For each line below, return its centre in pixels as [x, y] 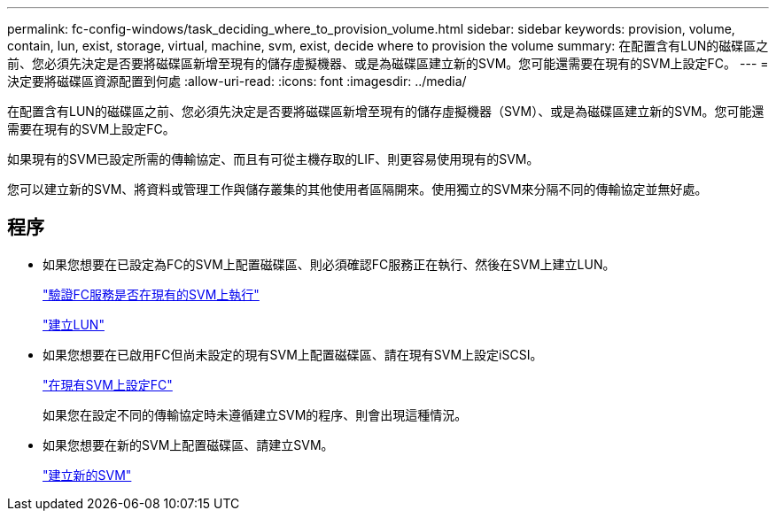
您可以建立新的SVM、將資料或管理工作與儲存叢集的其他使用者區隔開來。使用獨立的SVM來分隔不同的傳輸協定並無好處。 [357, 189]
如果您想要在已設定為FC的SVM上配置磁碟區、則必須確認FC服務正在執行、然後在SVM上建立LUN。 [329, 264]
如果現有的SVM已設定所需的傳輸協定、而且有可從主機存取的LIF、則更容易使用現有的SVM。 [273, 159]
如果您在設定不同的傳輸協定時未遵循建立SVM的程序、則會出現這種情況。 [255, 414]
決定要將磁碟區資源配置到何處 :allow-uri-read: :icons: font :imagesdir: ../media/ [237, 81]
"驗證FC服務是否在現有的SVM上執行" [151, 294]
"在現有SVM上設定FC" [108, 384]
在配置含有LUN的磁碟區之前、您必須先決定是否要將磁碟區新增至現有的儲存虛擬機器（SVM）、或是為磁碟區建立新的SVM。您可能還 [386, 111]
